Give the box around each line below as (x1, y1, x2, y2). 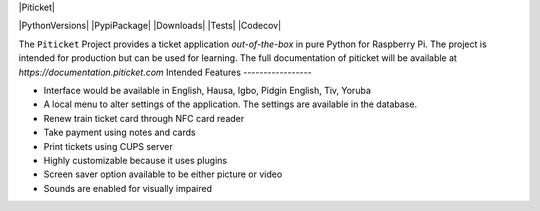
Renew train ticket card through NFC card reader (43, 112, 245, 124)
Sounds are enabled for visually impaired (43, 182, 212, 194)
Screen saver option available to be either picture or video (43, 168, 283, 180)
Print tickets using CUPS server (43, 140, 174, 152)
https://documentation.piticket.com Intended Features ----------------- (18, 66, 312, 78)
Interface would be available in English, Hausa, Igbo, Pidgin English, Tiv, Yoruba (43, 84, 372, 96)
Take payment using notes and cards (43, 126, 196, 139)
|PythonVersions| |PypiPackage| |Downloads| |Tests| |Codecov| (18, 20, 282, 32)
